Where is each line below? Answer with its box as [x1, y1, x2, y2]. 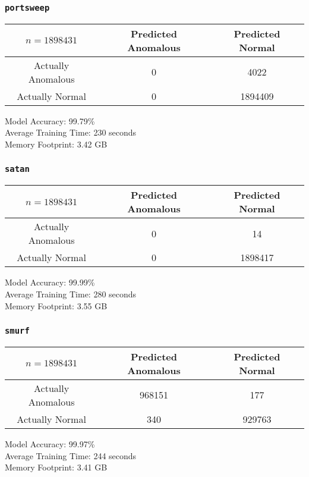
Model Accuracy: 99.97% [5, 437, 95, 450]
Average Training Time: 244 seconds [5, 449, 137, 462]
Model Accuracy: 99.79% [5, 114, 95, 127]
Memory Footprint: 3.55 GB [5, 299, 108, 312]
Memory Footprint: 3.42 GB [5, 137, 108, 150]
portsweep [5, 2, 50, 12]
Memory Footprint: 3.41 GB [5, 461, 108, 473]
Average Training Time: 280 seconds [5, 287, 137, 300]
